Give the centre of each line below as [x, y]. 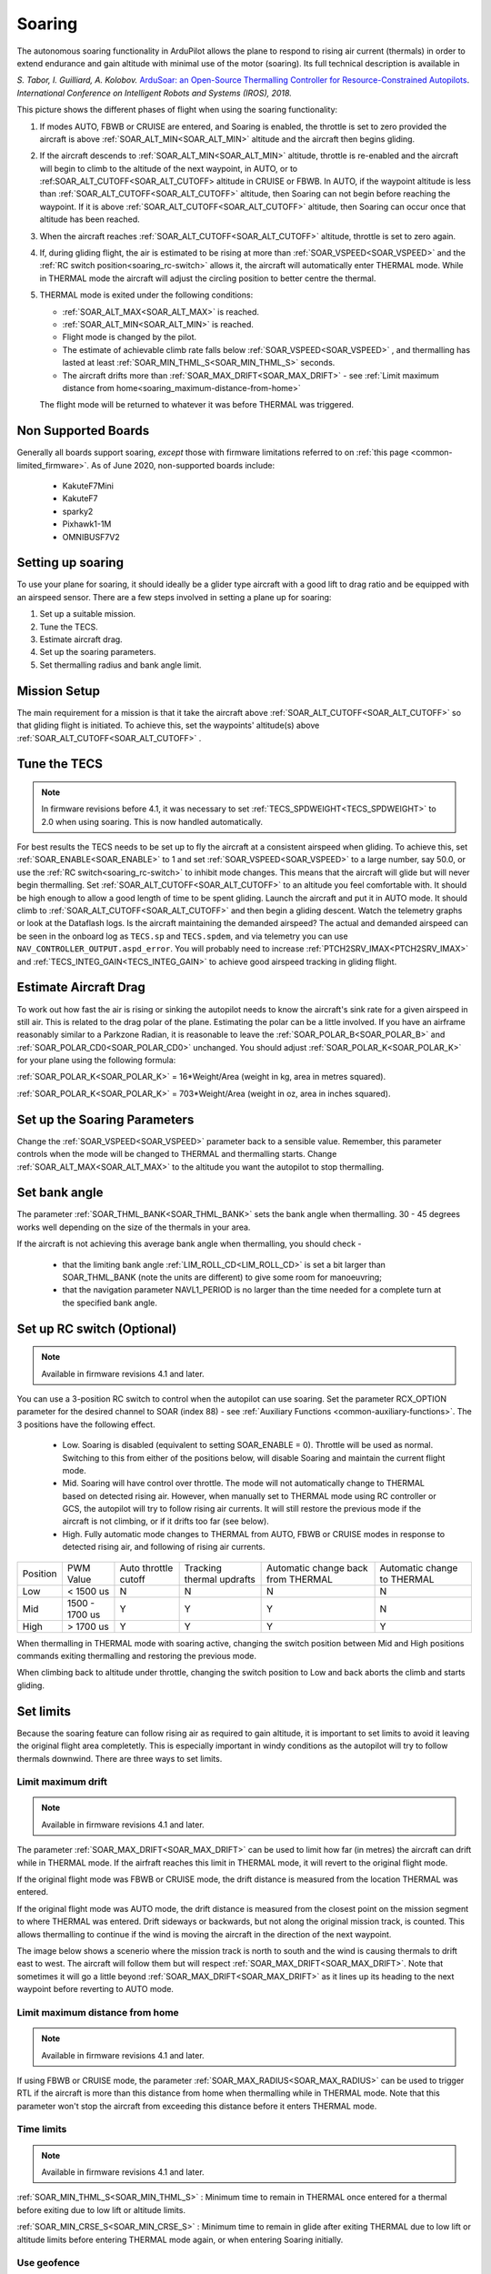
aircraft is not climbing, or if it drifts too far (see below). [166, 1521]
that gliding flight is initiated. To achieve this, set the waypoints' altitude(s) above [168, 725]
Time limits [42, 2129]
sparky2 [78, 511]
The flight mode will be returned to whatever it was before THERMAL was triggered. [197, 405]
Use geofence [49, 2263]
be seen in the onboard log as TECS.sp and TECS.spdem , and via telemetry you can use [183, 936]
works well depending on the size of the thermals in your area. [134, 1227]
